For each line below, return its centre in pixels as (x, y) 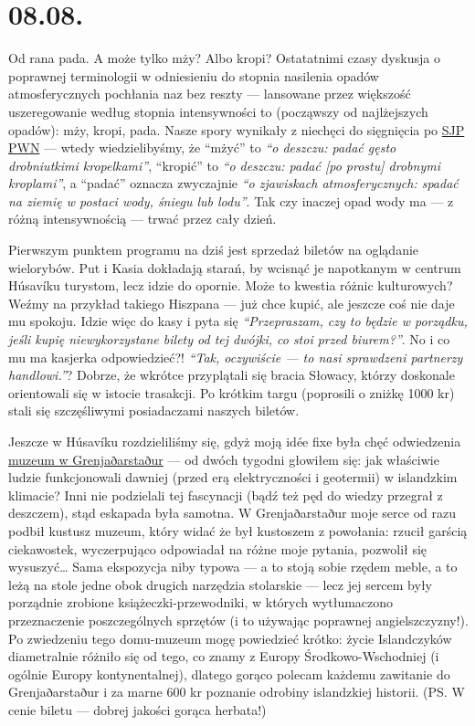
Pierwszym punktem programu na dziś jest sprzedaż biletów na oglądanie (214, 250)
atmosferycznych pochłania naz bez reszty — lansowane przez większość (210, 94)
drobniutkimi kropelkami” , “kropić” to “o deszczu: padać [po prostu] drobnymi (224, 165)
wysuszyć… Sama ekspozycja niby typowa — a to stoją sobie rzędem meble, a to (233, 567)
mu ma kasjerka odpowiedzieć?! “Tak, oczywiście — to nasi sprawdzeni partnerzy (236, 357)
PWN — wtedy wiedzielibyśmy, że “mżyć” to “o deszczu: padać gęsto (202, 147)
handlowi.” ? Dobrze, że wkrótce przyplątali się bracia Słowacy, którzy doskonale (232, 375)
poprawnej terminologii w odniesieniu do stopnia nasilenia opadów (194, 75)
